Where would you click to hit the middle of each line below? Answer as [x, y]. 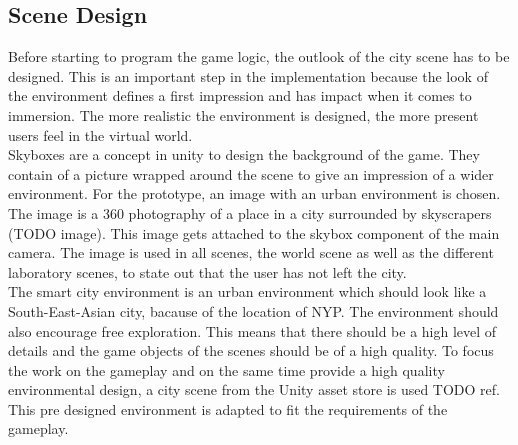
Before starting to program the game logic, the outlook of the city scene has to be [259, 56]
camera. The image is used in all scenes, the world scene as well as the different [251, 252]
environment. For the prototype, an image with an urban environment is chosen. [254, 193]
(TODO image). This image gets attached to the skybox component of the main [254, 232]
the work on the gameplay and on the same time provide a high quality [226, 369]
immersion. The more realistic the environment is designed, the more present [243, 114]
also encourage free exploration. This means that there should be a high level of [252, 330]
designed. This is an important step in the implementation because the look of [248, 75]
